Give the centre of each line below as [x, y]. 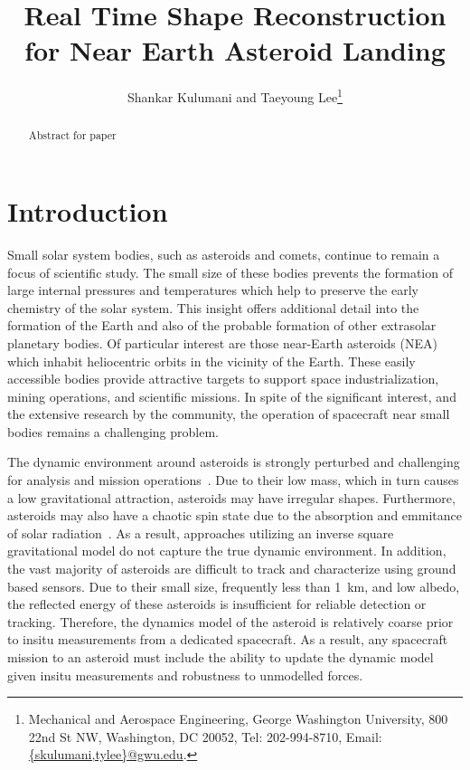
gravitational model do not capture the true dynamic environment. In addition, [227, 551]
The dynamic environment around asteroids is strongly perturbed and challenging [234, 462]
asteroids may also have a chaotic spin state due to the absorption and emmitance [235, 515]
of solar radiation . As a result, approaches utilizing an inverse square [201, 532]
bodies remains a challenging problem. [113, 431]
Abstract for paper [72, 135]
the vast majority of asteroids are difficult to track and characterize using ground [232, 569]
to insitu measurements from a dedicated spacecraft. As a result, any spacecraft [228, 639]
